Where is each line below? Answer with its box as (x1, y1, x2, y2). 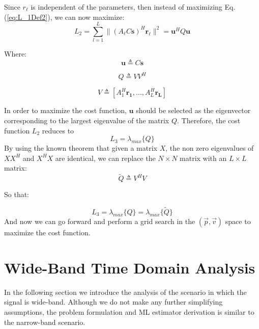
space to (225, 216, 251, 226)
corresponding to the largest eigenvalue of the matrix (4, 115, 169, 125)
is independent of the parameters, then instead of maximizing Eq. (31, 2, 236, 12)
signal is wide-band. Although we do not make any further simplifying (4, 296, 223, 307)
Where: (4, 48, 26, 59)
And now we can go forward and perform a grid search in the (4, 216, 195, 226)
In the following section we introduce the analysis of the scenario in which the (4, 286, 247, 297)
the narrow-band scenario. (4, 316, 85, 327)
